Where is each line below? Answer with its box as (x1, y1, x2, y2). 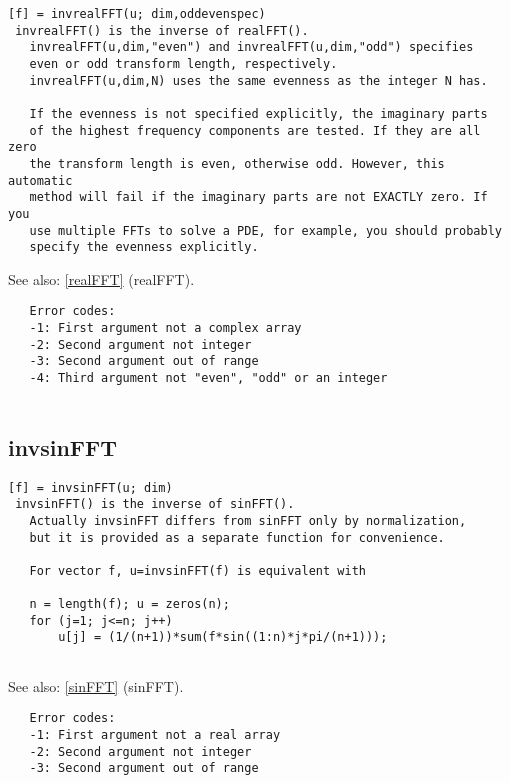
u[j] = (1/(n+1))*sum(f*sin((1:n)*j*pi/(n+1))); (58, 630, 388, 645)
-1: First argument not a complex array (29, 321, 302, 336)
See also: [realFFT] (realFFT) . (8, 268, 195, 289)
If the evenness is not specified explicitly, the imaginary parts (29, 106, 488, 121)
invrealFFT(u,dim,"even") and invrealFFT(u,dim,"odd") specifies (29, 40, 474, 55)
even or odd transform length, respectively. (29, 56, 338, 71)
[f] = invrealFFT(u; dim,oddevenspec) (8, 7, 266, 21)
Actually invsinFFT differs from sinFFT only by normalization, (29, 513, 467, 528)
